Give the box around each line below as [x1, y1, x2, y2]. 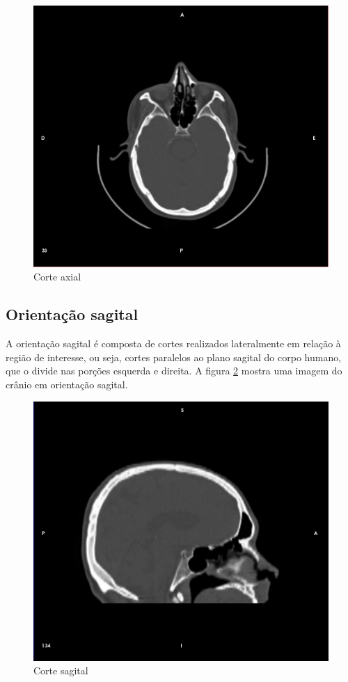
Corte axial [33, 269, 81, 284]
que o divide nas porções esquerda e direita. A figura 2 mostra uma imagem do [6, 363, 342, 378]
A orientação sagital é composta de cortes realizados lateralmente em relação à [6, 336, 341, 351]
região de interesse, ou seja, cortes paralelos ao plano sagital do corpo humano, [6, 349, 342, 364]
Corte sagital [33, 663, 88, 678]
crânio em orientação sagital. [6, 376, 128, 391]
